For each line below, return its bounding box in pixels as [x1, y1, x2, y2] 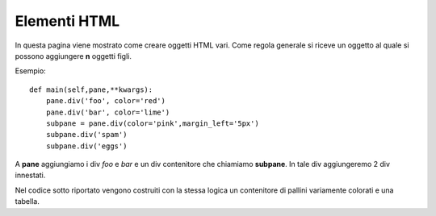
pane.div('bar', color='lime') [45, 107, 170, 117]
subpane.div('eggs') [45, 141, 128, 151]
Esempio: [15, 66, 46, 76]
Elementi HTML [15, 12, 120, 30]
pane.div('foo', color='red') [45, 97, 166, 106]
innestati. [15, 170, 46, 181]
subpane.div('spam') [45, 130, 128, 139]
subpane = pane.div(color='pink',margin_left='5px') [45, 118, 260, 128]
